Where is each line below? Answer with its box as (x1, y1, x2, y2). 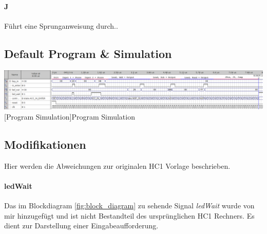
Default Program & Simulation (4, 45, 172, 61)
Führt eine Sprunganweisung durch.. (4, 20, 118, 31)
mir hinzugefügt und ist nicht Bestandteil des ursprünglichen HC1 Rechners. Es (4, 210, 255, 221)
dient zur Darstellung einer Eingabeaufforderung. (4, 220, 159, 231)
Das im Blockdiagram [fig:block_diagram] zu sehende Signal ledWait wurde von (4, 200, 255, 211)
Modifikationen (4, 136, 86, 152)
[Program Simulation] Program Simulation (4, 111, 135, 122)
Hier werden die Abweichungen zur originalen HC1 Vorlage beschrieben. (4, 160, 231, 171)
